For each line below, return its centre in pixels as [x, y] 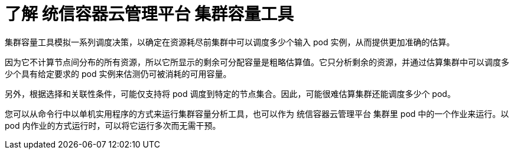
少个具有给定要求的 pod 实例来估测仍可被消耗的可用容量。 [118, 73]
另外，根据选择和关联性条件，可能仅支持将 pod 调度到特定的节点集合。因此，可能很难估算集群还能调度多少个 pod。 [230, 93]
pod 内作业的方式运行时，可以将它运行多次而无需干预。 [113, 125]
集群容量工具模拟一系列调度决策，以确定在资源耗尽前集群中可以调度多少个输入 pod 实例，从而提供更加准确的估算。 [230, 42]
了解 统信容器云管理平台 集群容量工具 [149, 14]
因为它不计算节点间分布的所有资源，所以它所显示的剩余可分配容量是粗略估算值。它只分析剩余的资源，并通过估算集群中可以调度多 [257, 62]
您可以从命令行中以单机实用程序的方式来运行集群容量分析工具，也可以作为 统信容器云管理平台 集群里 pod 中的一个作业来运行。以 [257, 113]
